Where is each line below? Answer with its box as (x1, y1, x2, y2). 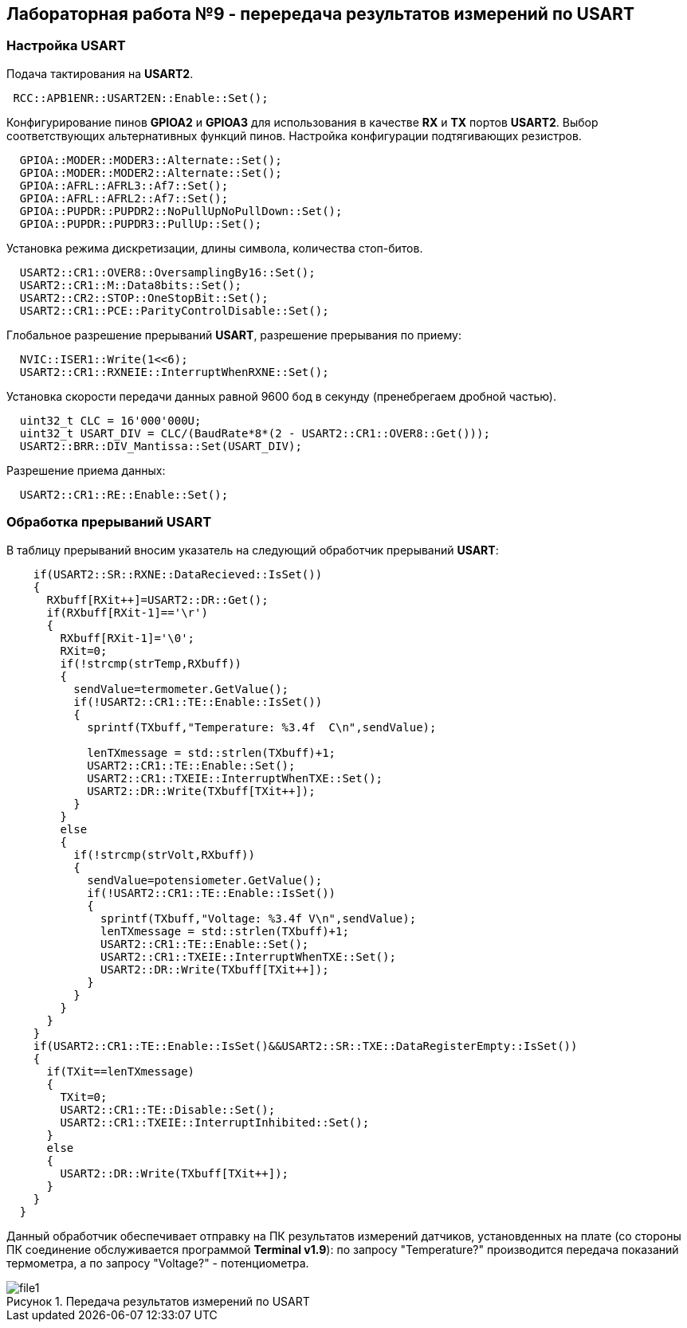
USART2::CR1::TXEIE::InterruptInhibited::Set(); (60, 1115, 370, 1129)
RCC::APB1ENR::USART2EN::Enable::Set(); (13, 91, 269, 104)
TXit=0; (60, 1090, 108, 1103)
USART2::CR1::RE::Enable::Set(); (19, 488, 229, 501)
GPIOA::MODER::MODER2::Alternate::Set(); (19, 166, 282, 179)
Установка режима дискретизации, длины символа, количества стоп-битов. (6, 241, 423, 255)
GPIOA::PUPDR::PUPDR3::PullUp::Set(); (19, 217, 262, 230)
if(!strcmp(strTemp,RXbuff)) (60, 656, 242, 670)
